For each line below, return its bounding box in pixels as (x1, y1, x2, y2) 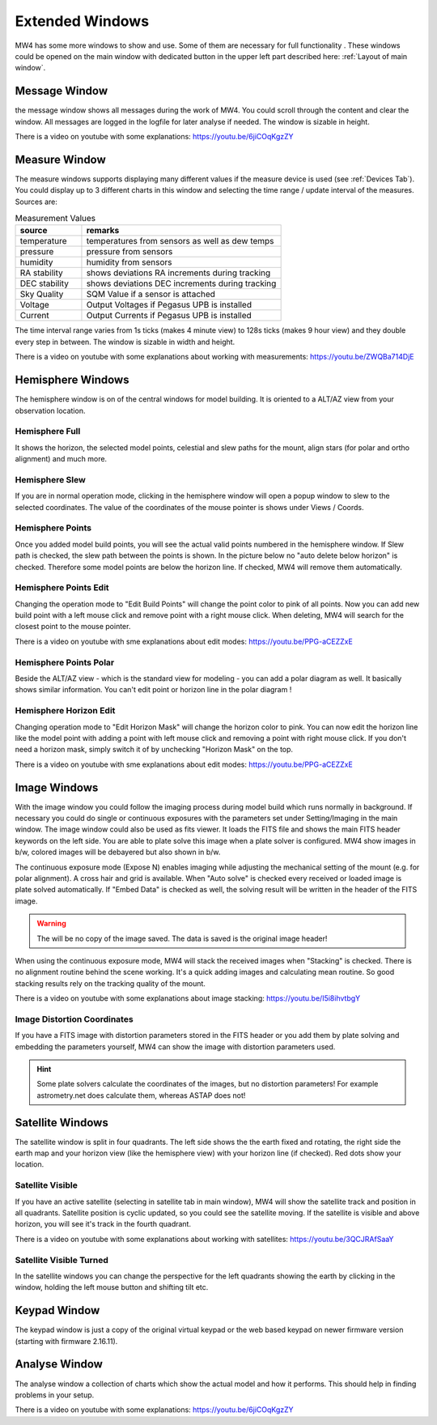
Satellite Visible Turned (15, 1254, 109, 1265)
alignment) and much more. (15, 454, 108, 464)
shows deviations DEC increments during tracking (86, 278, 277, 289)
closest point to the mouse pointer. (15, 622, 131, 632)
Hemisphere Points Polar (15, 657, 115, 668)
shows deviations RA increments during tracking (86, 267, 271, 279)
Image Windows (15, 781, 99, 794)
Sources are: (15, 197, 58, 206)
